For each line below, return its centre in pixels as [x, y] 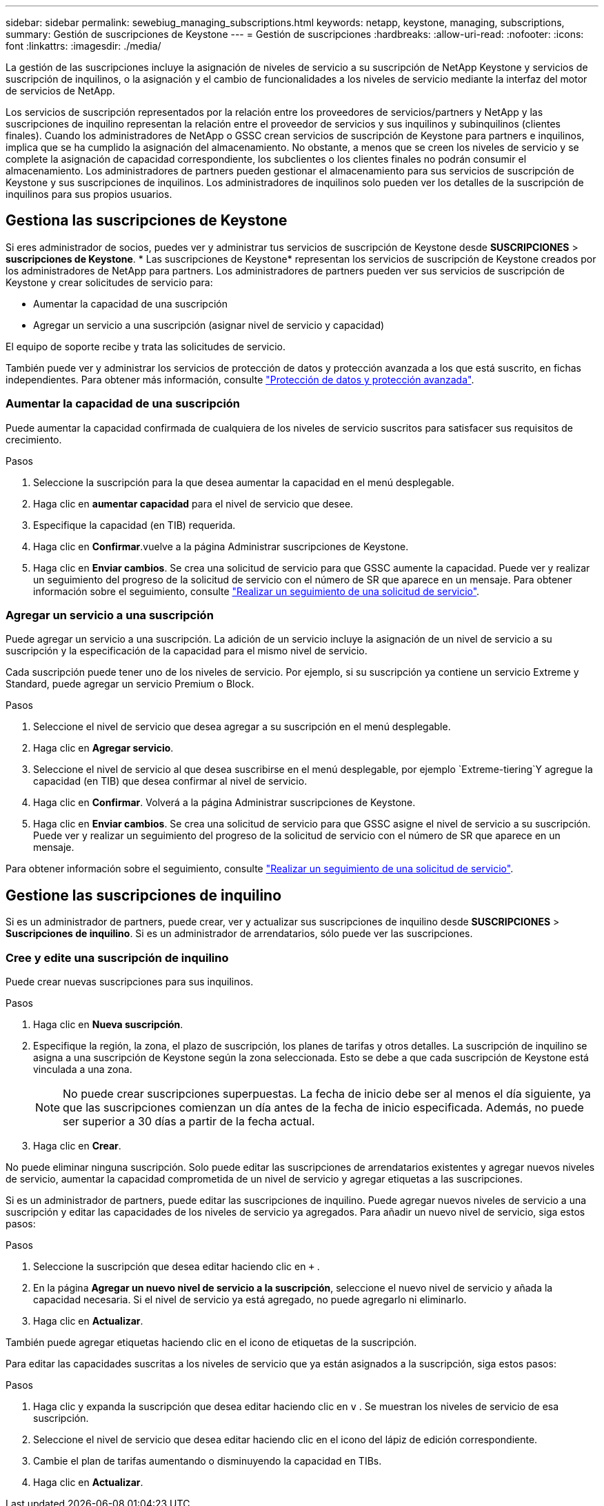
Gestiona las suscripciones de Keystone [147, 221]
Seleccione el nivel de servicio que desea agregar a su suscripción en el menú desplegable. [242, 727]
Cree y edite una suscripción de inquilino [117, 957]
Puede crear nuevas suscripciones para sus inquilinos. [130, 981]
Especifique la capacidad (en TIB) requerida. [134, 525]
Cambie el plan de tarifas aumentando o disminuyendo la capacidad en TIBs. [208, 1460]
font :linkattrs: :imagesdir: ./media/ [83, 46]
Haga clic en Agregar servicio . [103, 748]
